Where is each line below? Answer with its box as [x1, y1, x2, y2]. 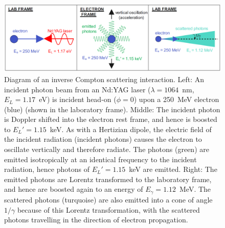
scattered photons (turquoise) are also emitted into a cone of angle [4, 194, 213, 205]
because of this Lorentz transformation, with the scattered [17, 204, 200, 215]
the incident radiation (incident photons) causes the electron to [4, 134, 202, 144]
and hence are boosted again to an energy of [4, 184, 143, 194]
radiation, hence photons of [4, 164, 89, 174]
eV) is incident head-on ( [39, 94, 117, 105]
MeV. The [179, 184, 211, 194]
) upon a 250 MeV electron [133, 94, 219, 105]
